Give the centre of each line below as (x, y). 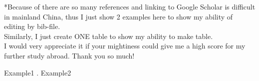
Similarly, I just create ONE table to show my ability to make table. (109, 36)
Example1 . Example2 (38, 72)
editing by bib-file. (32, 26)
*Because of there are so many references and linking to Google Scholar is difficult (130, 6)
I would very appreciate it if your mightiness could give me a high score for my (125, 46)
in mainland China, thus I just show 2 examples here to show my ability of (119, 16)
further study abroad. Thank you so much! (69, 55)
